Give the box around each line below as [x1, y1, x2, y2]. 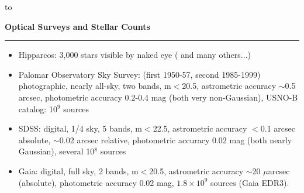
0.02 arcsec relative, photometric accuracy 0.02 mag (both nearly [59, 133, 292, 146]
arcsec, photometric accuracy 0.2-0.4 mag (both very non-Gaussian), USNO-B [18, 91, 298, 103]
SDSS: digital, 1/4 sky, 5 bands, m [18, 122, 142, 135]
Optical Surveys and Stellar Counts [5, 20, 150, 32]
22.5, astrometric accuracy [153, 122, 247, 135]
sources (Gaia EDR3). [210, 176, 289, 188]
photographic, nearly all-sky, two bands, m [18, 80, 171, 92]
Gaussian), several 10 [18, 145, 95, 157]
